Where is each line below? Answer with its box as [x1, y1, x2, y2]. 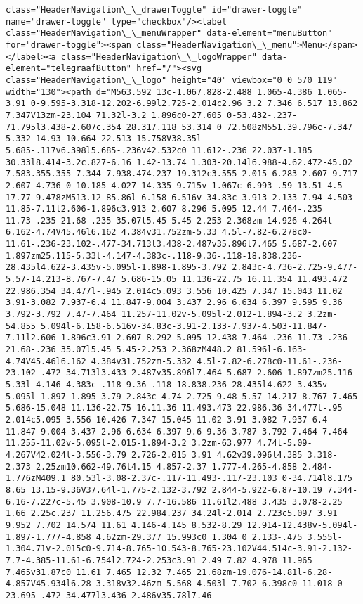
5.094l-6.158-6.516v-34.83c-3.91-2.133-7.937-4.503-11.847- [41, 321, 328, 331]
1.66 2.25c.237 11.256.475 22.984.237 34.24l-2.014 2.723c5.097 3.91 [6, 508, 338, 519]
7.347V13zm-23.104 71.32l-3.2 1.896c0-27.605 [6, 110, 222, 120]
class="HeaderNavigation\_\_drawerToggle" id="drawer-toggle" [6, 5, 303, 15]
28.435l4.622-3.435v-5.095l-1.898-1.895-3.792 [6, 262, 227, 273]
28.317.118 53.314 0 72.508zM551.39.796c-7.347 [126, 122, 352, 132]
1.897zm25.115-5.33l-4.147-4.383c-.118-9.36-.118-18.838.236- [6, 250, 303, 261]
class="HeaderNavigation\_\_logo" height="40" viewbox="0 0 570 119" [6, 75, 338, 85]
